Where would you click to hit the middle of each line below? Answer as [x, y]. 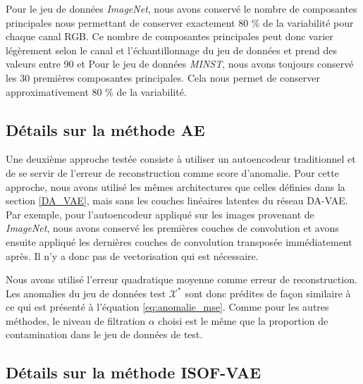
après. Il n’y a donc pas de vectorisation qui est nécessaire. [132, 255]
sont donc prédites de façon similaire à [268, 293]
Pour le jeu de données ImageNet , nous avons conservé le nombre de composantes [181, 8]
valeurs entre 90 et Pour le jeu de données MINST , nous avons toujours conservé [180, 64]
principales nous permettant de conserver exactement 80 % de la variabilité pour [180, 22]
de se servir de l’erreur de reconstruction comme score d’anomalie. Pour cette [172, 172]
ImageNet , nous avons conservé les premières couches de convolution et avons [172, 228]
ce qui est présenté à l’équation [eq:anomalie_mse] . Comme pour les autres [167, 307]
